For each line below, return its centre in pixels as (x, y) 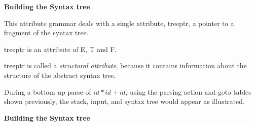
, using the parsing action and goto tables (188, 91)
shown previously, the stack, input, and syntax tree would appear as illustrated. (124, 101)
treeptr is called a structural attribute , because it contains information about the (125, 65)
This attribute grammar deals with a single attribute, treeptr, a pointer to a (119, 23)
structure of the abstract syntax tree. (60, 75)
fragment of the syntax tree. (46, 33)
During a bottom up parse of (48, 91)
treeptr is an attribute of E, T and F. (60, 49)
